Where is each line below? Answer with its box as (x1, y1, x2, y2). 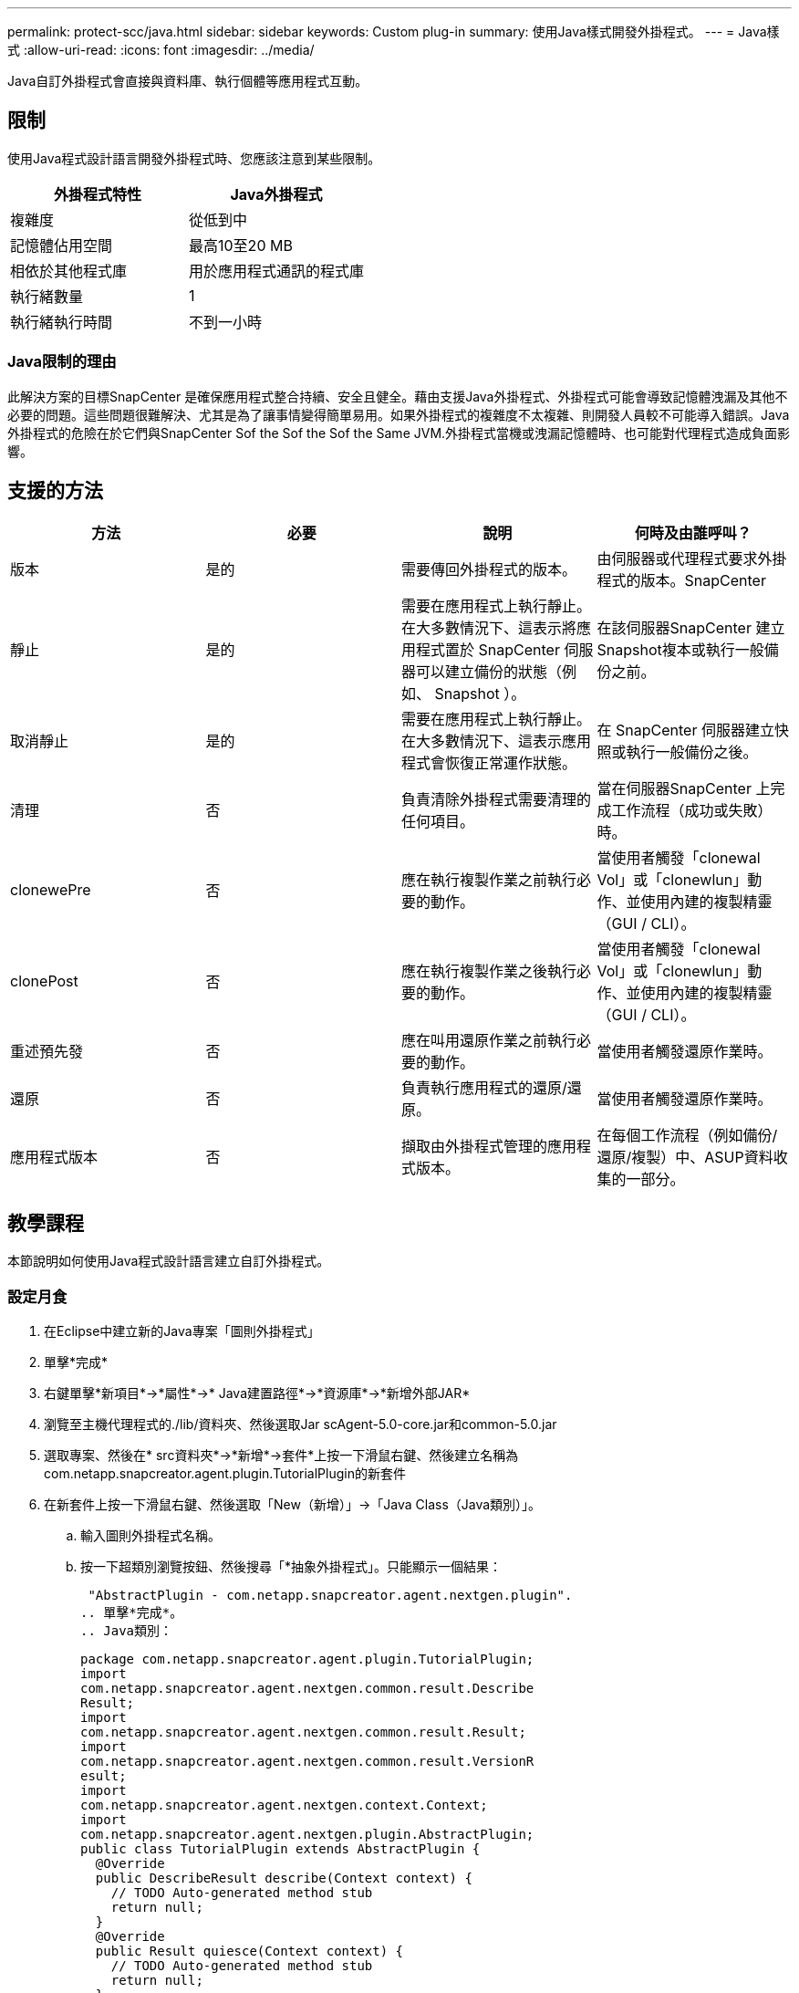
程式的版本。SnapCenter (597, 571, 766, 590)
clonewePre (10, 881, 91, 900)
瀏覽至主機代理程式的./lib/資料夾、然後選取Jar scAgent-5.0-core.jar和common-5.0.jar (44, 1416, 557, 1433)
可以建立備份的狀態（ (416, 663, 563, 682)
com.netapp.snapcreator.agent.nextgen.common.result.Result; (80, 1725, 526, 1740)
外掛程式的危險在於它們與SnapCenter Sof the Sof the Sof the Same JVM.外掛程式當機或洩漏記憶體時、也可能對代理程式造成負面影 (7, 424, 791, 441)
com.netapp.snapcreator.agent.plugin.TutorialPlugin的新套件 (44, 1466, 406, 1482)
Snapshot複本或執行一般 (597, 641, 764, 660)
